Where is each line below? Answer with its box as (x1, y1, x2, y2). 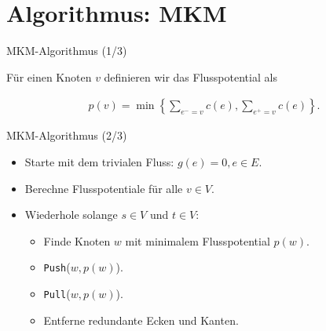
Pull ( (43, 285, 71, 301)
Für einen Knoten (6, 68, 92, 85)
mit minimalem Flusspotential (125, 232, 270, 249)
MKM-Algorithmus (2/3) (6, 127, 127, 144)
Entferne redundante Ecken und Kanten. (43, 311, 239, 328)
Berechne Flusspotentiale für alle (24, 180, 183, 196)
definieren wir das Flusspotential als (104, 68, 277, 85)
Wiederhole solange (24, 206, 118, 223)
